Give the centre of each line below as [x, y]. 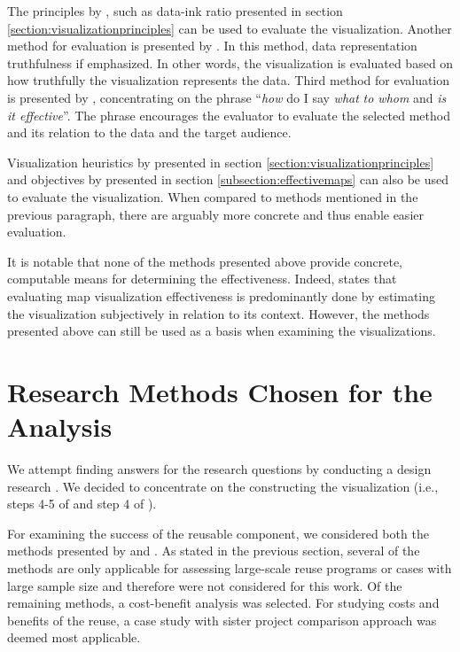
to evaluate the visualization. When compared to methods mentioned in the [213, 196]
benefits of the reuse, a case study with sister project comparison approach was [222, 620]
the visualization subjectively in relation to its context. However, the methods [218, 313]
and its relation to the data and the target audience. [149, 132]
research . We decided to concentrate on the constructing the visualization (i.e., [223, 486]
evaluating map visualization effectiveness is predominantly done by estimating [222, 295]
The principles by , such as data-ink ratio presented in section [175, 11]
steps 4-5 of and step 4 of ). [82, 504]
